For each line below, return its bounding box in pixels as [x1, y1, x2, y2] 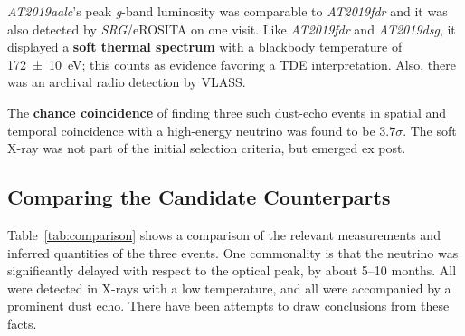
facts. [7, 313, 37, 332]
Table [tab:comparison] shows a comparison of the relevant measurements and [7, 225, 441, 244]
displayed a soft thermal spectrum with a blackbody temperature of [7, 37, 403, 56]
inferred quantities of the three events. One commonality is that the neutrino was [7, 243, 459, 262]
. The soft [403, 120, 457, 139]
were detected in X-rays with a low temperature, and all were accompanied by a [7, 278, 451, 297]
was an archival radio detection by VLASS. [7, 72, 246, 91]
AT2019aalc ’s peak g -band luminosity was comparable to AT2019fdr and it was [7, 2, 448, 20]
